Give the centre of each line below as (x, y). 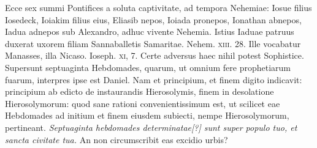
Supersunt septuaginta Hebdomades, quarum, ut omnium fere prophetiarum (148, 67)
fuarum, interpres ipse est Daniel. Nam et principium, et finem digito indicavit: (154, 79)
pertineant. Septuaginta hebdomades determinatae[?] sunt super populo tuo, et (151, 127)
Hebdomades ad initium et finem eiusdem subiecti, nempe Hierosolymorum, (147, 115)
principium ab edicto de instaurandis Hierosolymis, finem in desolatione (139, 91)
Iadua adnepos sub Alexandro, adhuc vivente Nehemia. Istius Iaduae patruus (150, 31)
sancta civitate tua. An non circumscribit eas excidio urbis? (116, 139)
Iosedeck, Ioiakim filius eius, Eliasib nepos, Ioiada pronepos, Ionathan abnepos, (153, 19)
